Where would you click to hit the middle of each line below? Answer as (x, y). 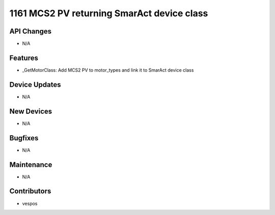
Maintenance (31, 164)
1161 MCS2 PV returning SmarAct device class (109, 13)
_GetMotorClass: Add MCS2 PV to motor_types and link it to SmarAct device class (108, 70)
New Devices (31, 111)
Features (24, 58)
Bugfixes (24, 138)
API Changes (31, 31)
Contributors (30, 191)
